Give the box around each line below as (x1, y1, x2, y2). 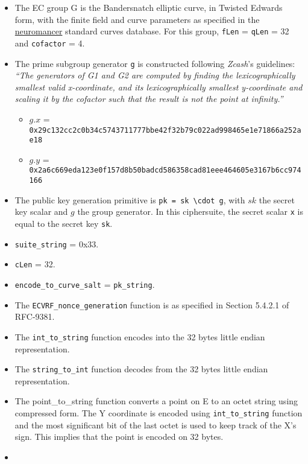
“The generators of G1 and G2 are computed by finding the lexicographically (14, 69, 295, 81)
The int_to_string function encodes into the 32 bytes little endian (14, 330, 265, 343)
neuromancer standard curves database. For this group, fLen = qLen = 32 (14, 25, 289, 37)
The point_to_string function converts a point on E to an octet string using (14, 395, 298, 407)
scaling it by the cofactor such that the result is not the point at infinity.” (14, 92, 283, 105)
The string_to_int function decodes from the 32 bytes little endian (14, 363, 268, 375)
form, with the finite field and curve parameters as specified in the (14, 13, 260, 25)
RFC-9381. (14, 310, 55, 323)
